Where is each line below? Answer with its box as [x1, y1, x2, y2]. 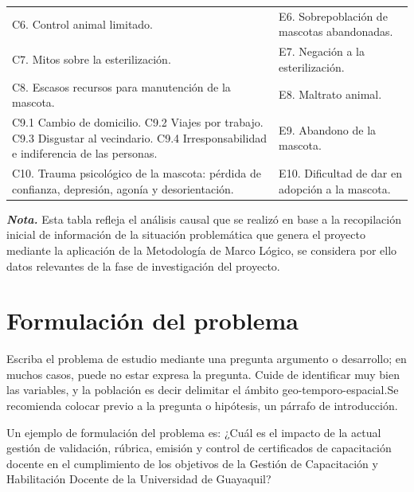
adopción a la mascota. [279, 180, 391, 197]
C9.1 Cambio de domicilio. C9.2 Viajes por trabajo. [12, 114, 264, 131]
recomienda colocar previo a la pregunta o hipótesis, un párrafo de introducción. [6, 397, 398, 414]
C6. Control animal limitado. [12, 15, 154, 32]
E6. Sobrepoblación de [279, 7, 388, 24]
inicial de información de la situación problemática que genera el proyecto [6, 226, 365, 243]
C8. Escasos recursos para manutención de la [12, 78, 231, 95]
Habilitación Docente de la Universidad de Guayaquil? [6, 471, 271, 487]
